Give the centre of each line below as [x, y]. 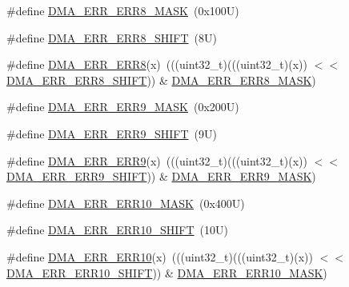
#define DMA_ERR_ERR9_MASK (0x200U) [123, 107]
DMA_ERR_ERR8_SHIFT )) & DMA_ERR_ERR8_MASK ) [161, 80]
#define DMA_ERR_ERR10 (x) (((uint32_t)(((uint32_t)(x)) [160, 256]
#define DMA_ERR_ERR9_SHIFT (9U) [112, 133]
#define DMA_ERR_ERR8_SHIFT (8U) [112, 37]
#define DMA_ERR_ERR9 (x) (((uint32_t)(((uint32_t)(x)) [157, 160]
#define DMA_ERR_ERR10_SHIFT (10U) [117, 230]
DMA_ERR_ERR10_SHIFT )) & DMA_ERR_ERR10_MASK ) [167, 272]
